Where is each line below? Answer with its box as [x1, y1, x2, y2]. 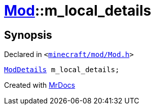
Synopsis [4, 28, 52, 41]
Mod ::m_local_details [4, 2, 151, 19]
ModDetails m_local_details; [4, 66, 120, 74]
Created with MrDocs [4, 81, 75, 90]
